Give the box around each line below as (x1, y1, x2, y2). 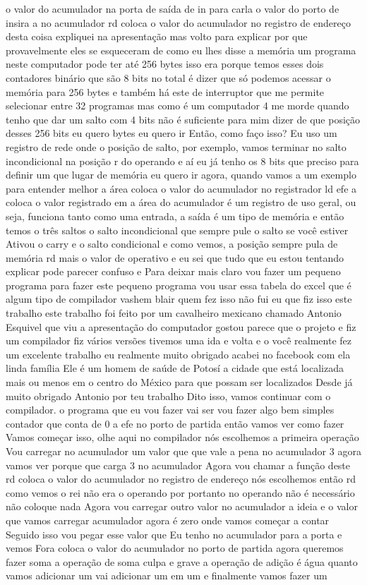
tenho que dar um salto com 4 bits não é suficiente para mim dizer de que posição (6, 111, 361, 126)
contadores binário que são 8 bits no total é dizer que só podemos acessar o (6, 70, 331, 85)
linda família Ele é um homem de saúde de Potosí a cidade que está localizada (6, 361, 344, 375)
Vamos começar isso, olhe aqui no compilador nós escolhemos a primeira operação (6, 430, 359, 445)
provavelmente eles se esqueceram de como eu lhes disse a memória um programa (6, 42, 356, 57)
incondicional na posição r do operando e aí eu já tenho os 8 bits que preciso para (6, 153, 359, 168)
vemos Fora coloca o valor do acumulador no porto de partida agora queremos (6, 541, 344, 555)
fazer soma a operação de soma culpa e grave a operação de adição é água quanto (6, 554, 358, 569)
